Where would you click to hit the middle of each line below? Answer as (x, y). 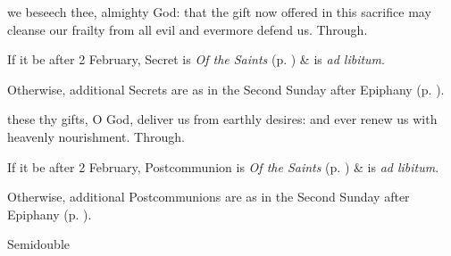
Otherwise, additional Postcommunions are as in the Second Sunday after (209, 197)
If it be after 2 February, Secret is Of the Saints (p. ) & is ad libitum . (196, 59)
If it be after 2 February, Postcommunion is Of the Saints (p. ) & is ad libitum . (223, 166)
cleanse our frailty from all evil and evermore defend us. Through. (188, 29)
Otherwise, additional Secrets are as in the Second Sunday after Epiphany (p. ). (226, 89)
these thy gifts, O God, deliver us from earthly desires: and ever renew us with (222, 119)
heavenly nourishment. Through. (96, 136)
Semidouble (39, 244)
